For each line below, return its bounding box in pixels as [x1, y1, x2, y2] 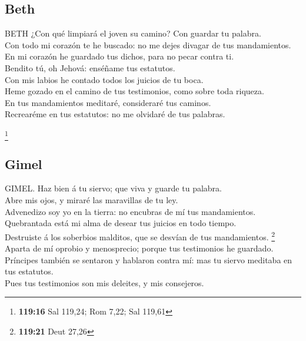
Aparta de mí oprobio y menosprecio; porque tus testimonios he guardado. [5, 242, 274, 254]
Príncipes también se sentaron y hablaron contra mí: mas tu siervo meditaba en [5, 253, 292, 266]
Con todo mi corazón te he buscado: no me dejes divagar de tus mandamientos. [5, 38, 291, 51]
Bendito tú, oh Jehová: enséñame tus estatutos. [5, 61, 175, 74]
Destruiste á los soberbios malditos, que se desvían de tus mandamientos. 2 [5, 229, 275, 243]
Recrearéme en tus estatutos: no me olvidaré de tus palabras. [5, 108, 225, 120]
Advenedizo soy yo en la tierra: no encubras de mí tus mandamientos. [5, 205, 256, 217]
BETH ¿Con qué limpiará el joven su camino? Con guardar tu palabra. [5, 27, 261, 39]
